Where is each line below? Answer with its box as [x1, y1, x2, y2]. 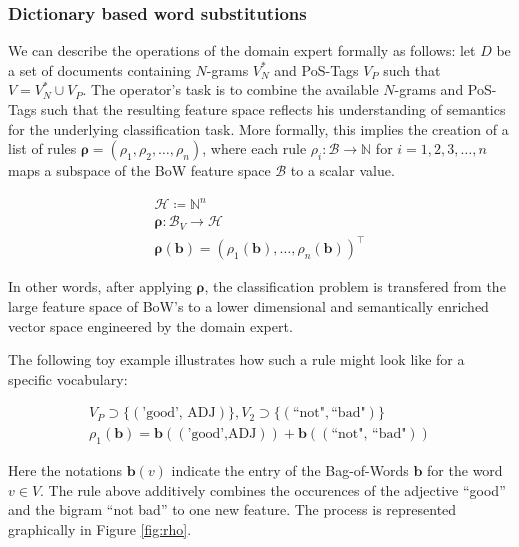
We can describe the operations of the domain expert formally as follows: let [8, 40, 476, 61]
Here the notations [8, 460, 123, 481]
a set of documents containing [8, 59, 191, 80]
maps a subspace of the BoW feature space [8, 160, 271, 181]
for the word [427, 460, 503, 481]
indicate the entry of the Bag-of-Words [171, 460, 409, 481]
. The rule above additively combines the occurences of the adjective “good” [40, 479, 506, 500]
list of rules [8, 138, 77, 159]
